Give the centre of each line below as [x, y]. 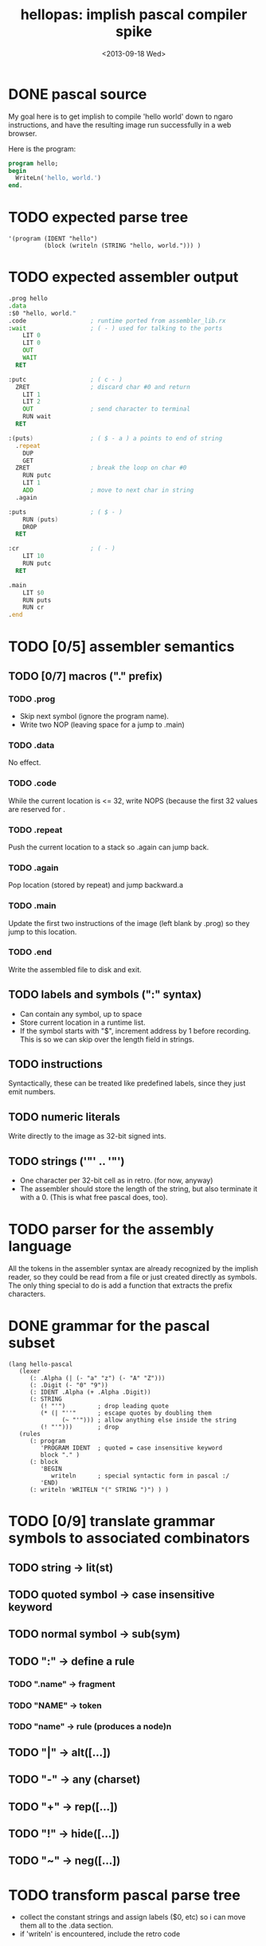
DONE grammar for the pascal [109, 1326]
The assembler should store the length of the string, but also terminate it [139, 1189]
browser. [23, 133]
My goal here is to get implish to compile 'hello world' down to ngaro [121, 116]
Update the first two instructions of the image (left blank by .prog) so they [129, 923]
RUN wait [37, 417]
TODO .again [33, 868]
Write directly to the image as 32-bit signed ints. [87, 1136]
